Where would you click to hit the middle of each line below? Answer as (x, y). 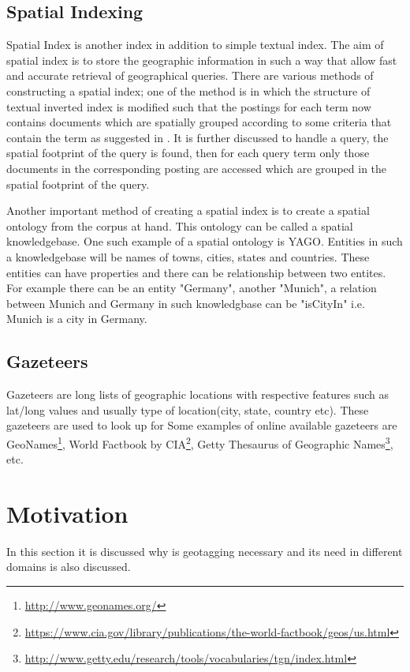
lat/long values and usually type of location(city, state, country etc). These (188, 409)
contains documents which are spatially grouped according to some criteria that (199, 122)
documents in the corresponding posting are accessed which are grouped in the (197, 168)
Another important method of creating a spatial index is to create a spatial (188, 210)
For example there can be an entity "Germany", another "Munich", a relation (192, 288)
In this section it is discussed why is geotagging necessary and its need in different (205, 551)
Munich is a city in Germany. (77, 319)
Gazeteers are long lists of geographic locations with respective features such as (198, 394)
